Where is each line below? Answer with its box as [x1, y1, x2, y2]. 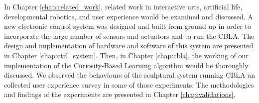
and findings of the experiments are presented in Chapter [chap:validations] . [4, 89, 236, 100]
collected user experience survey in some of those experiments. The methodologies [4, 79, 254, 90]
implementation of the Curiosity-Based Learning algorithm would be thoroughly [4, 60, 249, 70]
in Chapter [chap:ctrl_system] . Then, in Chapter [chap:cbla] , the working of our [4, 50, 249, 60]
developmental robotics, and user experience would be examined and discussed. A [4, 11, 253, 21]
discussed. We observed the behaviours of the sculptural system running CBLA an [4, 70, 255, 80]
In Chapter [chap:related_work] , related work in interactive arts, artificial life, [4, 1, 243, 11]
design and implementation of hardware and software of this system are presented [4, 40, 254, 51]
